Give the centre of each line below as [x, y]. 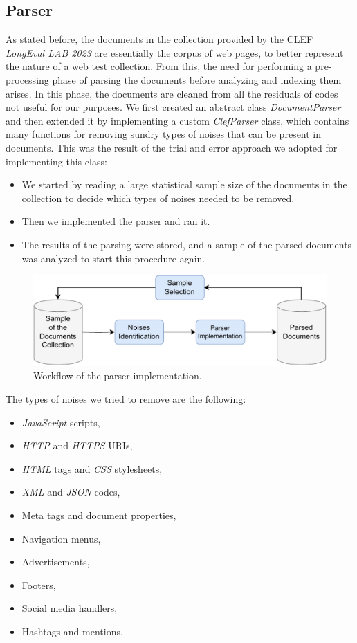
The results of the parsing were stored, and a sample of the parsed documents [187, 244]
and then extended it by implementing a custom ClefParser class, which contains [177, 120]
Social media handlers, [70, 608]
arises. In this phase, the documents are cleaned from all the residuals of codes [172, 93]
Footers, [39, 585]
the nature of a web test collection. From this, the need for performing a [159, 66]
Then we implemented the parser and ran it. [116, 221]
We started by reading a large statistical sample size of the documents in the [184, 184]
